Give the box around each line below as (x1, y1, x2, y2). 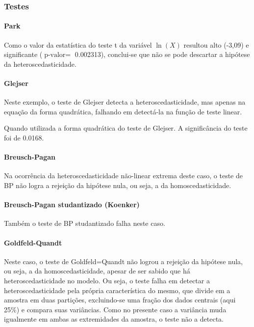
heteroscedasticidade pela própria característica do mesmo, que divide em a (4, 285, 230, 295)
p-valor (44, 52, 66, 59)
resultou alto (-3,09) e (183, 39, 249, 50)
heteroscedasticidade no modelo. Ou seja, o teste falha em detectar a (4, 275, 210, 285)
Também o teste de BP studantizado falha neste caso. (4, 218, 165, 228)
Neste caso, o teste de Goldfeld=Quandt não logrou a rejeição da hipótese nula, (4, 256, 243, 266)
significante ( (4, 49, 43, 59)
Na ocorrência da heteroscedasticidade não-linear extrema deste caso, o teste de (4, 170, 243, 181)
